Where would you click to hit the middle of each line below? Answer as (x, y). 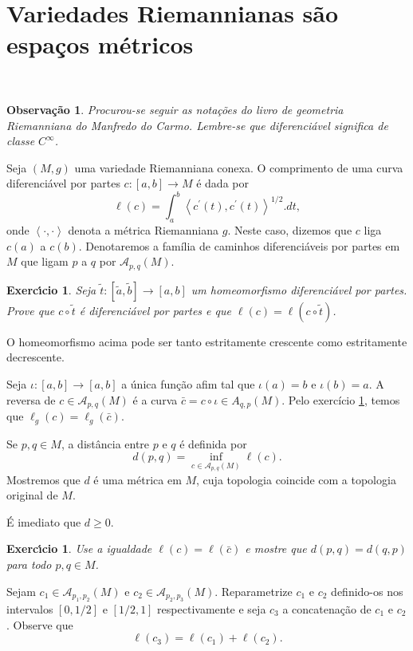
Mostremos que (43, 479)
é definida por (213, 443)
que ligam (45, 261)
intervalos (30, 609)
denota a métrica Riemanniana (144, 230)
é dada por (222, 183)
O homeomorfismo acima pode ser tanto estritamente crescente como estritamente (207, 341)
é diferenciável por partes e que (155, 310)
